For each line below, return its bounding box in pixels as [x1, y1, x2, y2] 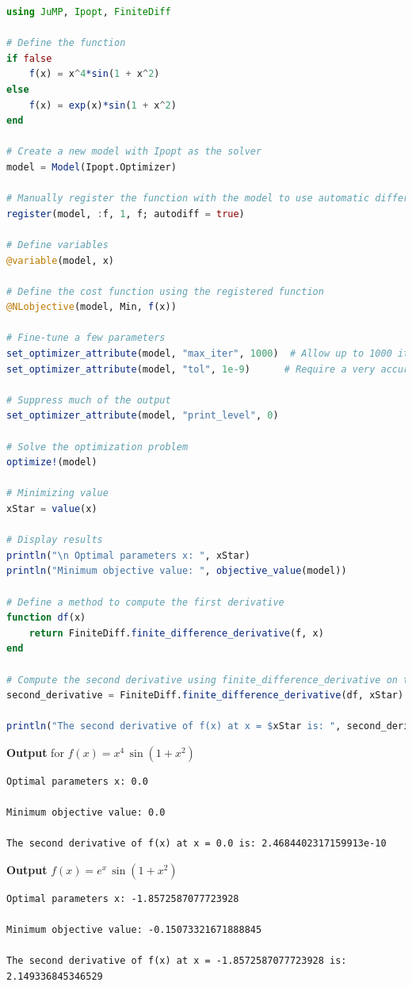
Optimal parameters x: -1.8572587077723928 [6, 892, 239, 904]
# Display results [6, 534, 103, 546]
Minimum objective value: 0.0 [6, 807, 166, 819]
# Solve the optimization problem [6, 441, 189, 453]
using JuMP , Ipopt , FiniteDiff [6, 6, 171, 17]
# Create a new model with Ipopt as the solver [6, 146, 262, 158]
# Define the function [6, 37, 126, 49]
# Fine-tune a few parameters [6, 332, 166, 344]
